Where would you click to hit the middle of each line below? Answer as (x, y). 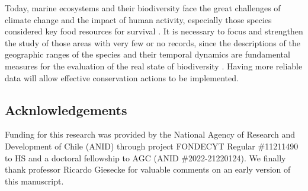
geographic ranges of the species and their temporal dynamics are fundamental (147, 54)
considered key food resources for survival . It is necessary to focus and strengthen (154, 31)
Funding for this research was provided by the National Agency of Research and (150, 134)
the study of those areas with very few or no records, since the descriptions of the (153, 42)
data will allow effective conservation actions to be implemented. (122, 77)
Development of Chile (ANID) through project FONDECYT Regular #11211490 (152, 146)
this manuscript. (34, 181)
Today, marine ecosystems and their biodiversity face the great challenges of (143, 8)
